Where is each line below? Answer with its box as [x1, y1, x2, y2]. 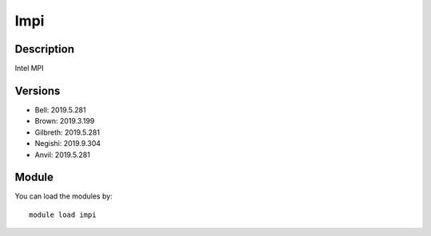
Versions [14, 84, 61, 97]
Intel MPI [14, 64, 44, 73]
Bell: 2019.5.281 [34, 104, 87, 115]
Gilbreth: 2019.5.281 [34, 128, 100, 137]
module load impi [29, 210, 97, 219]
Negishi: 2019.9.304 [34, 139, 101, 148]
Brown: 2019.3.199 [34, 116, 95, 126]
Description [14, 42, 75, 56]
